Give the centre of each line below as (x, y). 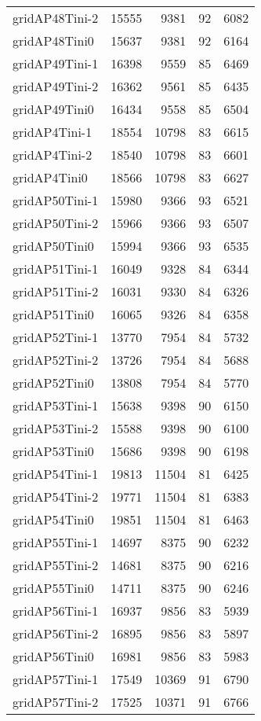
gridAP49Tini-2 (56, 86)
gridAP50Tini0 (53, 246)
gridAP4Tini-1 (53, 132)
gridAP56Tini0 (53, 656)
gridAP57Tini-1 (56, 679)
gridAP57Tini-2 (56, 702)
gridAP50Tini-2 (56, 223)
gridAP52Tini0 (53, 383)
